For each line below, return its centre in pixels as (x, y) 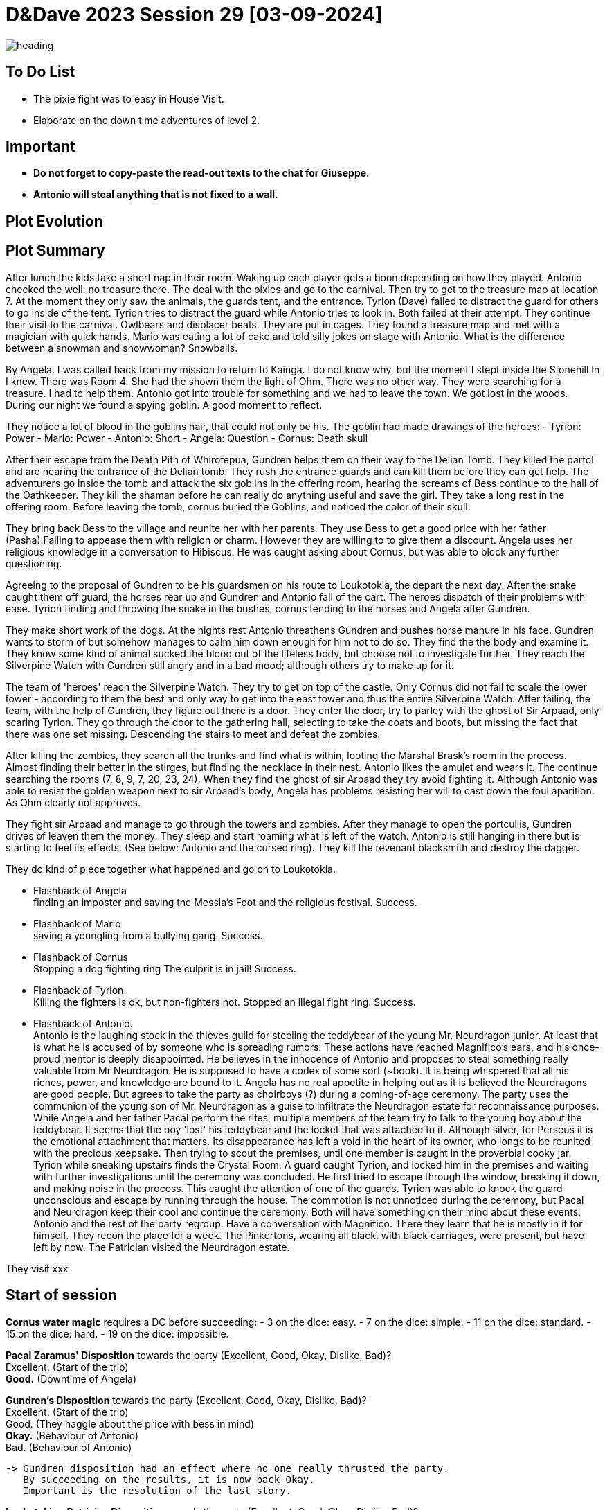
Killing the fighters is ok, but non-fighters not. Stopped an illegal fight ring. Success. (225, 1002)
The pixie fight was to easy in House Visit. (129, 98)
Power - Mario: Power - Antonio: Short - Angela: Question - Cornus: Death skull (187, 438)
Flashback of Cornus (81, 957)
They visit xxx (37, 1268)
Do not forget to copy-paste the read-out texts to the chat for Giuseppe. (201, 173)
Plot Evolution (54, 221)
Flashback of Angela (80, 890)
